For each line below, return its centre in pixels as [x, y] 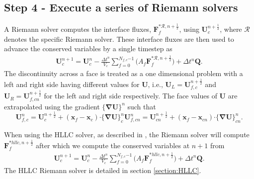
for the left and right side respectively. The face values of [130, 96]
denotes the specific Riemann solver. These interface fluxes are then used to [119, 39]
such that [142, 106]
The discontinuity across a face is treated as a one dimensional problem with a [124, 73]
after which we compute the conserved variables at [113, 145]
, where [231, 29]
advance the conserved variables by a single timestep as [88, 48]
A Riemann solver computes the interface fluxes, [78, 29]
